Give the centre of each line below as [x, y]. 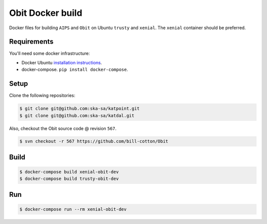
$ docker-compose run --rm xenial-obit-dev [73, 209]
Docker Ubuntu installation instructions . [62, 62]
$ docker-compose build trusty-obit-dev [69, 179]
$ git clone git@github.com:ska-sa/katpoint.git [80, 109]
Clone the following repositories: [42, 95]
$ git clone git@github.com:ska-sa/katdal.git [77, 115]
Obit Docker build [46, 13]
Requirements [31, 42]
